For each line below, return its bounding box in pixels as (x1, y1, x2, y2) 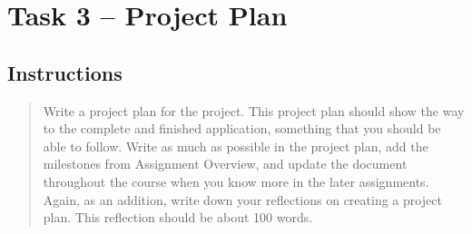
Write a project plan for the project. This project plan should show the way (43, 101, 465, 120)
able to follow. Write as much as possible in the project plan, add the (43, 136, 428, 155)
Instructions (7, 58, 123, 86)
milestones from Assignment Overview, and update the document (43, 154, 408, 173)
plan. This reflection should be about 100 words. (43, 208, 313, 227)
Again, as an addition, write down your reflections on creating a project (43, 190, 442, 209)
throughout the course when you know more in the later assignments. (43, 171, 429, 190)
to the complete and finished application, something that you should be (43, 119, 441, 138)
